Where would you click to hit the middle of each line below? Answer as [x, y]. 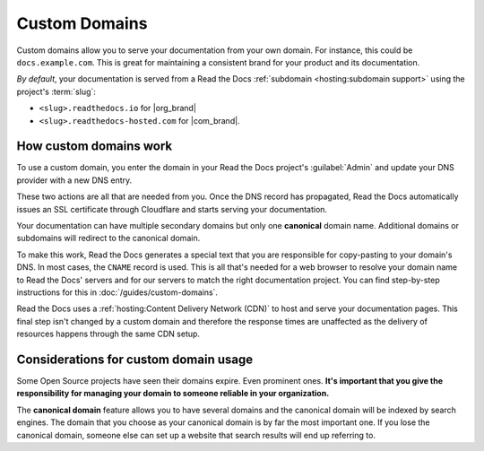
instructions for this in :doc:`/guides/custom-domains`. [117, 292]
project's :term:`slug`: [56, 91]
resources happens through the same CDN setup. [108, 334]
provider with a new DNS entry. [74, 180]
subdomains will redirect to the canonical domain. [108, 239]
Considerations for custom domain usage [135, 359]
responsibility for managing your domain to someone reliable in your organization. [173, 394]
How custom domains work [95, 147]
